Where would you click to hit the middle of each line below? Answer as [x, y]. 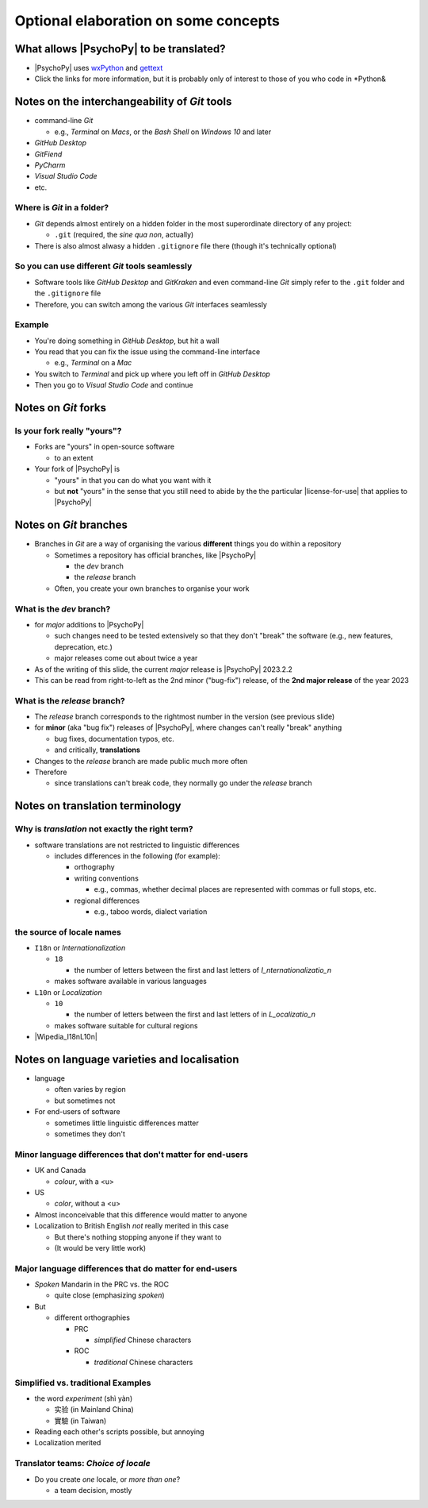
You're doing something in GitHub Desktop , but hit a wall [127, 341]
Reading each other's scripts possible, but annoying [120, 1432]
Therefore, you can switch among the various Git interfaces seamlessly [151, 304]
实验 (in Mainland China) [94, 1410]
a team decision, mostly [93, 1491]
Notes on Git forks [61, 408]
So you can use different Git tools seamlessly [103, 266]
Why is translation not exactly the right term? [104, 829]
